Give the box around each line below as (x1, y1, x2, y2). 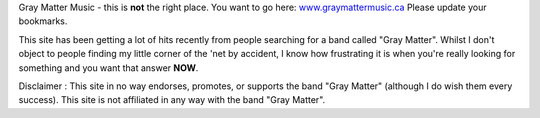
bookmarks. (18, 15, 68, 27)
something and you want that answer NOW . (18, 61, 199, 74)
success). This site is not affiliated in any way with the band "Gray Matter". (18, 94, 326, 106)
